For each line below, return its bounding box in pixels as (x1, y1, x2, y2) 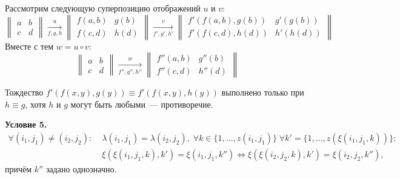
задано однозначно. (45, 163, 117, 175)
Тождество (5, 86, 44, 99)
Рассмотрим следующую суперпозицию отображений (5, 2, 201, 14)
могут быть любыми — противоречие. (70, 97, 213, 110)
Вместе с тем (5, 39, 54, 52)
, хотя (25, 97, 46, 110)
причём (5, 163, 32, 175)
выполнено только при (221, 86, 304, 99)
